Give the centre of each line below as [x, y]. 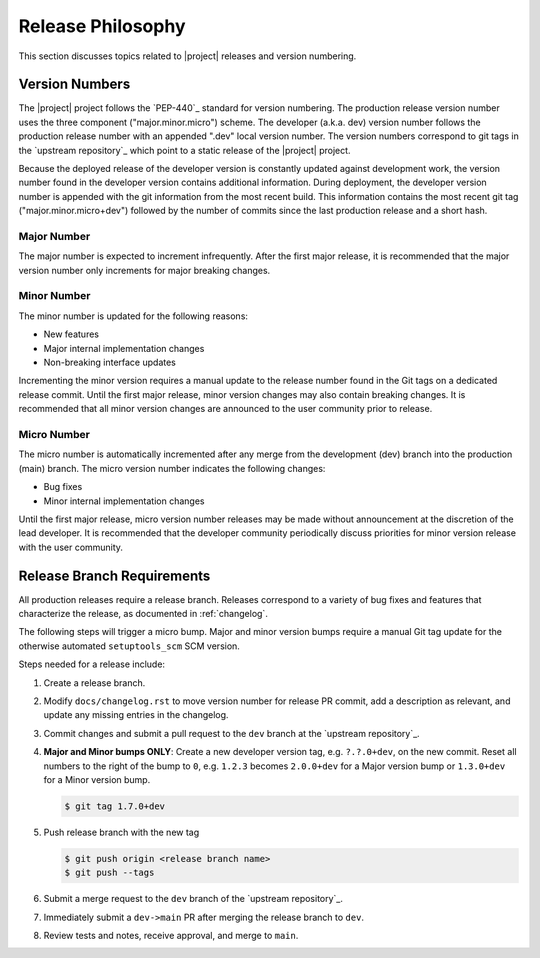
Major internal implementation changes [124, 348]
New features [71, 334]
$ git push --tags [109, 873]
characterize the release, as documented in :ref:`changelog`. [143, 613]
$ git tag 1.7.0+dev [114, 806]
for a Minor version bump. [97, 779]
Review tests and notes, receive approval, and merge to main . [171, 935]
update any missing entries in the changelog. [136, 715]
